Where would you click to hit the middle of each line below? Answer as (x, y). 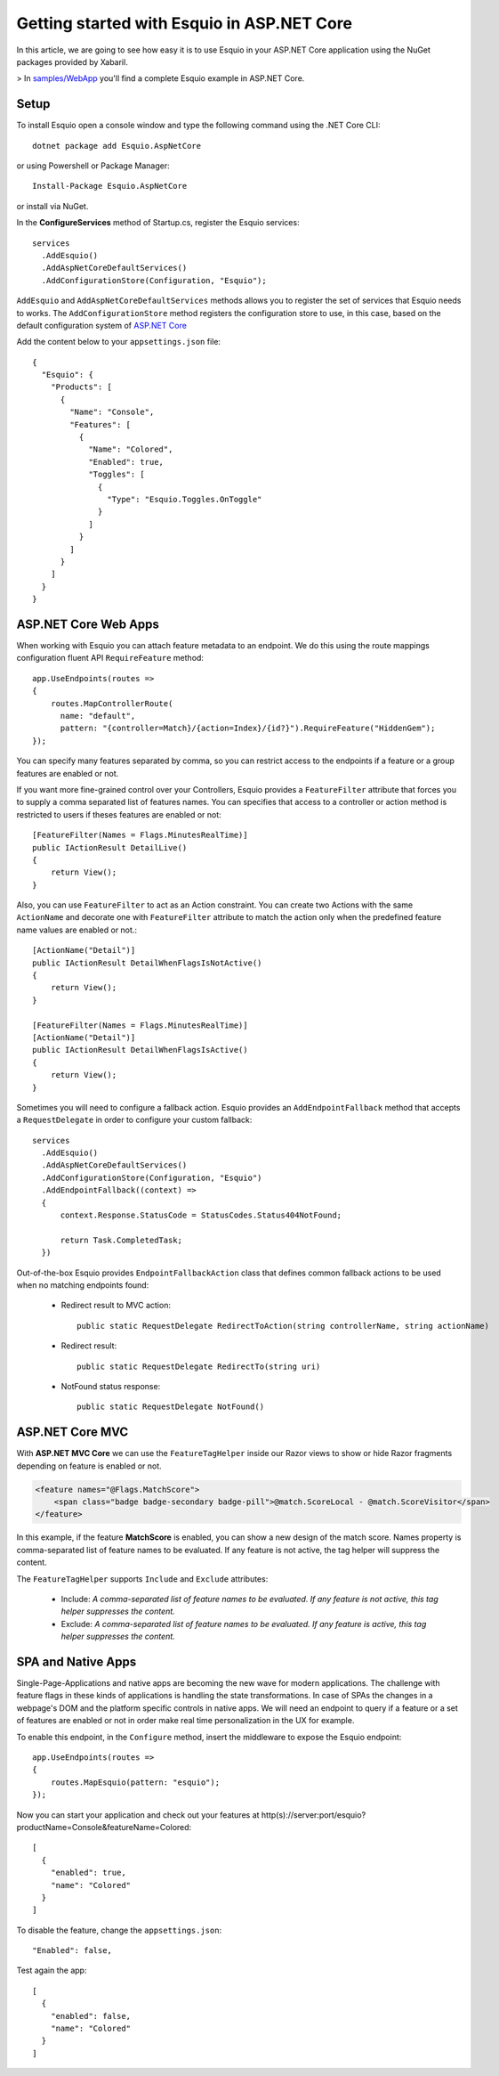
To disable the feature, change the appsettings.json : (119, 1930)
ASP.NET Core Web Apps (88, 624)
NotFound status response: (111, 1386)
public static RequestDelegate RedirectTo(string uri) (199, 1366)
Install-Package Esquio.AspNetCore (110, 186)
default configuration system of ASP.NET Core (101, 325)
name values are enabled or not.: (77, 930)
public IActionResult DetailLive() (110, 847)
